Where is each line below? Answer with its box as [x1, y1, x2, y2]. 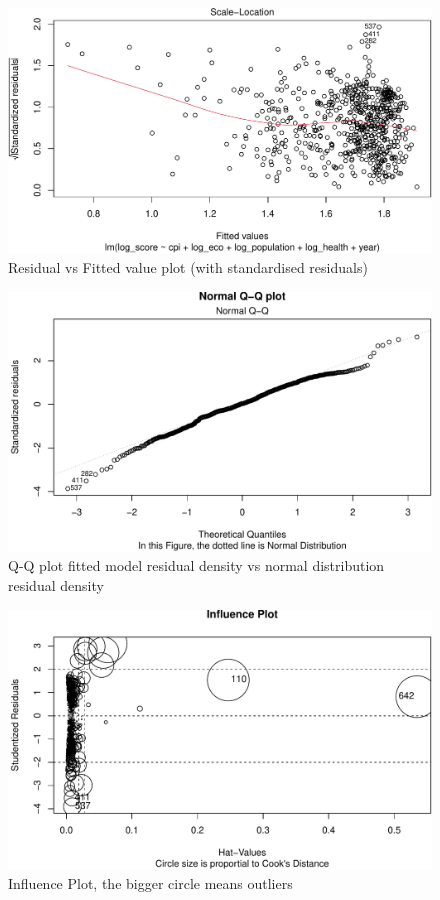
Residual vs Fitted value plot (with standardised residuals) [8, 257, 368, 278]
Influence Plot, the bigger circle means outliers [8, 873, 293, 894]
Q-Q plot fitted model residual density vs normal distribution [8, 555, 385, 576]
